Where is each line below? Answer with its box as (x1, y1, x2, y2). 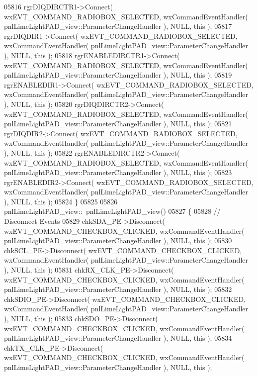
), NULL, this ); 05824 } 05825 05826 (4, 196, 118, 206)
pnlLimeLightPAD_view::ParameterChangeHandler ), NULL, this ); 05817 (4, 21, 232, 31)
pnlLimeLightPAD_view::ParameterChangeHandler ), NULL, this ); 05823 (4, 167, 232, 178)
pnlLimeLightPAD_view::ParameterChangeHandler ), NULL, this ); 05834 (4, 333, 232, 343)
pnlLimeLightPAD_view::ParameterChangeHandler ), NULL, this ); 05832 (4, 284, 232, 294)
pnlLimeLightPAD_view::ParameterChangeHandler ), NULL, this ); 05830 (4, 235, 232, 246)
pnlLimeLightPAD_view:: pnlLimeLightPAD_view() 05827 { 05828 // (4, 206, 221, 216)
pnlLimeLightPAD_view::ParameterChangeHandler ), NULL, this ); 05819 (4, 70, 232, 80)
